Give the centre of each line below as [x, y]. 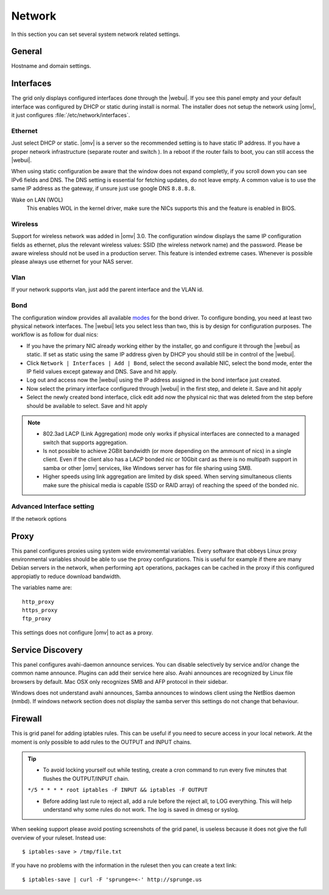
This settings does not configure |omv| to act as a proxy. [82, 632]
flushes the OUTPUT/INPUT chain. [86, 778]
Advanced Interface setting [53, 507]
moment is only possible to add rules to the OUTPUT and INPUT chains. [101, 742]
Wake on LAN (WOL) [37, 200]
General [27, 52]
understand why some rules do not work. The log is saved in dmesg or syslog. [141, 810]
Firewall [27, 719]
